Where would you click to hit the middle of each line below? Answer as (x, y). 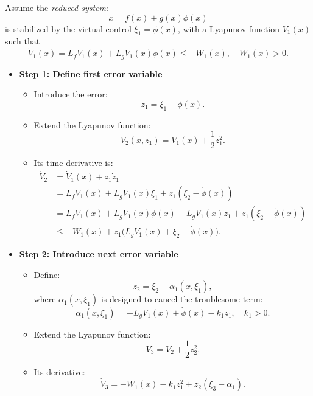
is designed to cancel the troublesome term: (182, 299)
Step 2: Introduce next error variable (99, 254)
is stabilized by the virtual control (68, 28)
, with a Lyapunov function (228, 28)
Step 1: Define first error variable (91, 73)
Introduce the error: (71, 94)
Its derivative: (59, 372)
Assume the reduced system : (57, 7)
